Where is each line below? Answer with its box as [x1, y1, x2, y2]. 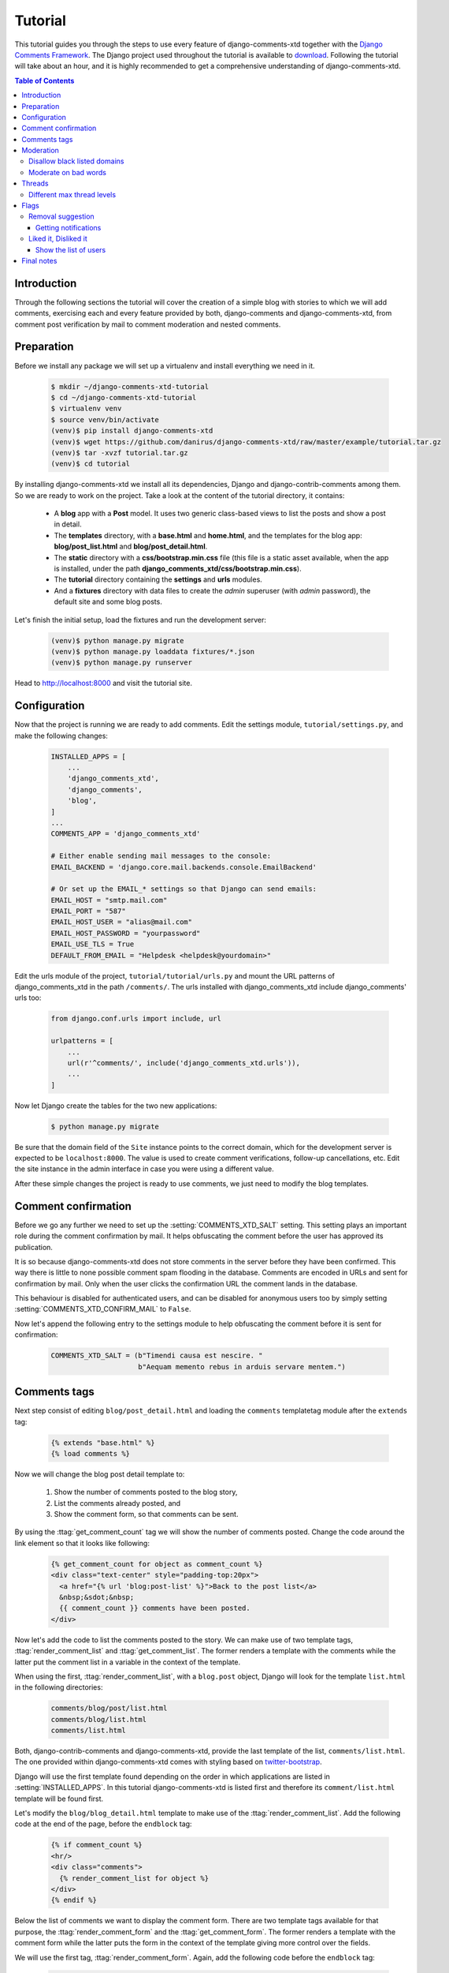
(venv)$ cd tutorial [50, 459, 130, 469]
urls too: [14, 993, 42, 1002]
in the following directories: [14, 1683, 103, 1692]
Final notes [21, 256, 58, 265]
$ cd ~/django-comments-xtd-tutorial [50, 393, 197, 402]
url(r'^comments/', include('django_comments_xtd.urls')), [67, 1058, 301, 1067]
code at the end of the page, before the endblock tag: [14, 1819, 192, 1829]
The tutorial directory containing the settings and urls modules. [54, 575, 263, 584]
